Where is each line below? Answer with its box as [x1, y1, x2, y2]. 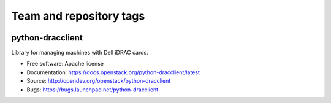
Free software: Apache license [26, 60, 104, 67]
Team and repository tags [11, 9, 145, 23]
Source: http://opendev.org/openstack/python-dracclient [26, 77, 171, 85]
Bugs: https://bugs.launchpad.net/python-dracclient [26, 86, 159, 93]
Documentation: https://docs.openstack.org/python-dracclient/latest [26, 68, 200, 76]
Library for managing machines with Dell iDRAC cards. [11, 49, 148, 56]
